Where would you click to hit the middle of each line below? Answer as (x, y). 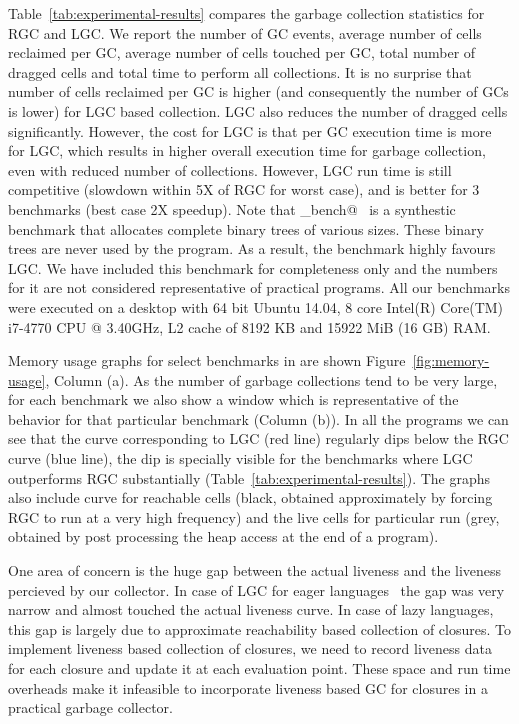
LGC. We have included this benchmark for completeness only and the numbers (253, 267)
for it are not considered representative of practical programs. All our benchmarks (259, 287)
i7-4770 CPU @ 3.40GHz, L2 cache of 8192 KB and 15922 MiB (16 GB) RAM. (249, 326)
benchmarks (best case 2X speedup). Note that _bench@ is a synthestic (232, 208)
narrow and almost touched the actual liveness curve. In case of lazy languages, (251, 609)
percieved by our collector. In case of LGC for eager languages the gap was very (256, 589)
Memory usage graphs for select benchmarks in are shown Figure (207, 360)
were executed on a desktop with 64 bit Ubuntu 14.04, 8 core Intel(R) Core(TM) (256, 306)
